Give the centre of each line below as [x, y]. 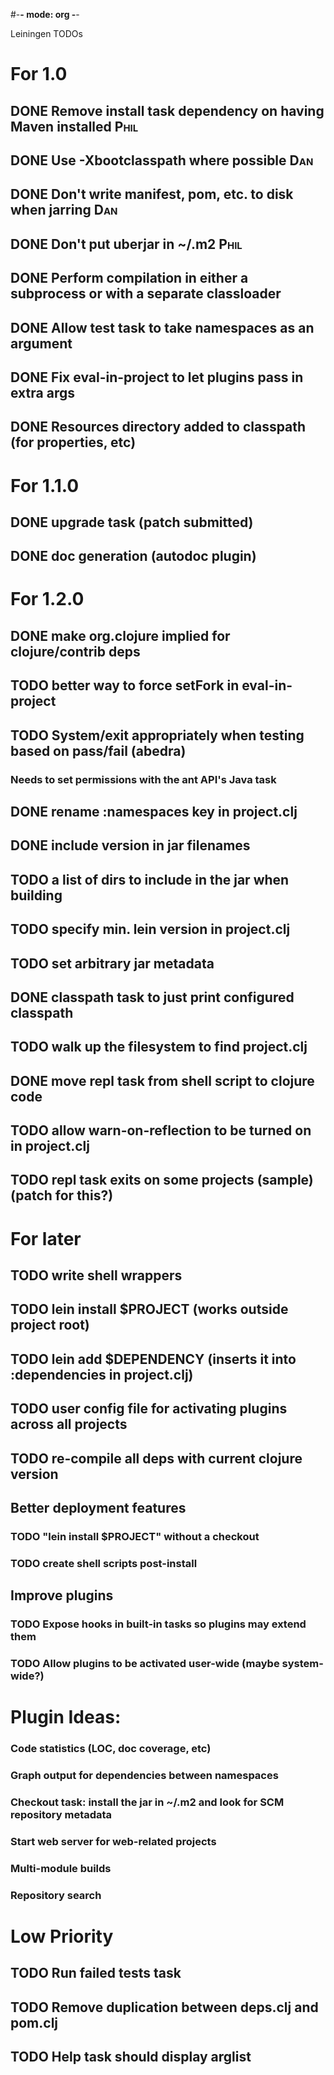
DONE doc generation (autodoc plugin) [133, 556]
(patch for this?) [62, 1195]
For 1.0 [39, 74]
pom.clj [34, 2022]
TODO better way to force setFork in [125, 685]
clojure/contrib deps [75, 651]
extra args [42, 392]
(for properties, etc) [73, 442]
